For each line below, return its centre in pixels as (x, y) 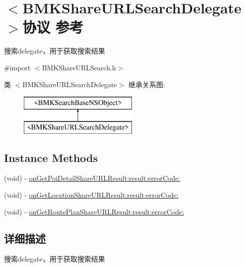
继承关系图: (147, 84)
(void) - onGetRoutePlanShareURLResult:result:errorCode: (94, 211)
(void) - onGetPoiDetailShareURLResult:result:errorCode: (92, 178)
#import (17, 67)
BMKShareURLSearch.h (79, 67)
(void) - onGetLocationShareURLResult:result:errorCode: (91, 195)
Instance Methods (51, 157)
